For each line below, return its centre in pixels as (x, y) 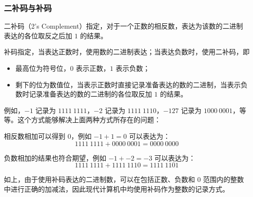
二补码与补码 (28, 8)
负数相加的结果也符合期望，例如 (55, 157)
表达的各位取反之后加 (38, 35)
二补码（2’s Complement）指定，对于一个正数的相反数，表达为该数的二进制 (124, 26)
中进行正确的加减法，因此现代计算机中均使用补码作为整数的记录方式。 (117, 189)
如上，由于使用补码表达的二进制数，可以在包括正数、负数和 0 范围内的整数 (124, 179)
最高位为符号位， (43, 68)
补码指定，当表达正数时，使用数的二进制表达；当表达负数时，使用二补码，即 (127, 52)
